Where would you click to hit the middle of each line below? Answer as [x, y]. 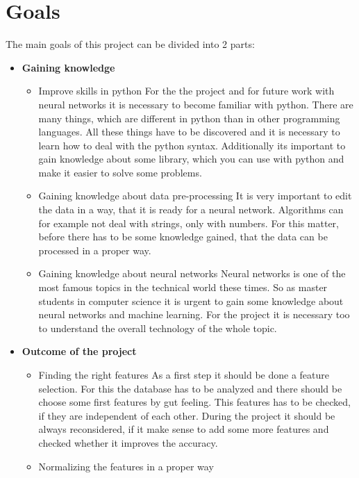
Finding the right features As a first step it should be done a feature [184, 374]
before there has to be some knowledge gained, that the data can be [183, 237]
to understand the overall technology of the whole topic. [158, 328]
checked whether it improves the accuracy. [128, 442]
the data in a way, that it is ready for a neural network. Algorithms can [191, 209]
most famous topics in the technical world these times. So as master [183, 287]
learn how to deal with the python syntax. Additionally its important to [192, 145]
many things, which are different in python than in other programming [189, 118]
